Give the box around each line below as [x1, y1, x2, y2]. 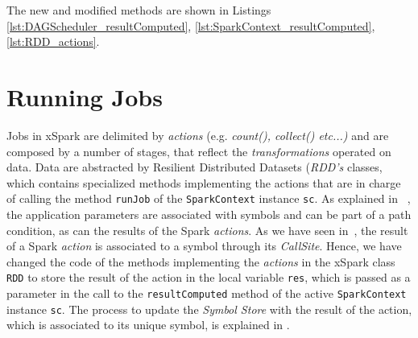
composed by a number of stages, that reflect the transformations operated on [6, 142, 391, 159]
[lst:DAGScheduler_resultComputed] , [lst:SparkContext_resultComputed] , [6, 17, 375, 34]
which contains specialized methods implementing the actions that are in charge [6, 174, 401, 191]
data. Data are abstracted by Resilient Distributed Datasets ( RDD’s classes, [6, 159, 383, 175]
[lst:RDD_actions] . [6, 33, 100, 50]
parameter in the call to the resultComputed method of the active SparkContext [6, 284, 407, 301]
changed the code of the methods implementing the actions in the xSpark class [6, 253, 395, 270]
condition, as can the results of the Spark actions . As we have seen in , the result [6, 221, 408, 238]
